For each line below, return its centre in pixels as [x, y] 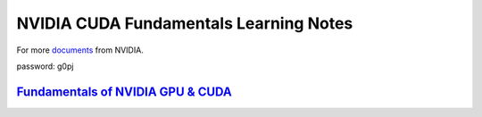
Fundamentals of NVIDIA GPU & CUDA [124, 92]
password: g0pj [45, 66]
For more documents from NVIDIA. [80, 50]
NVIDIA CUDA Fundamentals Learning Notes [185, 23]
